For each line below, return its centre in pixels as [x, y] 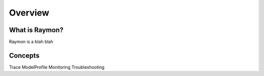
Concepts [24, 55]
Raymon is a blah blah [31, 42]
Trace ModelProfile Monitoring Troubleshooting [57, 67]
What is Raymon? [36, 30]
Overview [29, 13]
